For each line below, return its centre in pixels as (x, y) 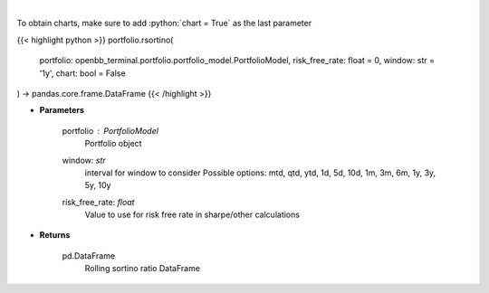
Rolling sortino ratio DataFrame (143, 269)
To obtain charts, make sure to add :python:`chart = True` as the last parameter (164, 24)
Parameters (62, 110)
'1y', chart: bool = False (82, 73)
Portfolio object (113, 144)
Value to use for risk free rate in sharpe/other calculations (192, 215)
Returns (55, 235)
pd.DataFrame (89, 255)
